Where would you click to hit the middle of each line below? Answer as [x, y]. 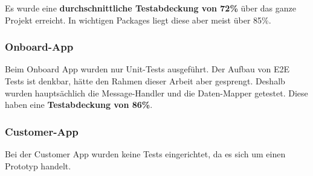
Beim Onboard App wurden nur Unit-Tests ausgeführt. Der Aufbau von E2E [147, 69]
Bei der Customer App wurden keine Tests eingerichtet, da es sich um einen [145, 154]
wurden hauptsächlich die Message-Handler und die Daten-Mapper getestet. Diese [156, 93]
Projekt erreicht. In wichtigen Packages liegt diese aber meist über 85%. [138, 20]
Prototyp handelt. [38, 165]
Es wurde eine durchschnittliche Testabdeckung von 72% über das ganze [150, 8]
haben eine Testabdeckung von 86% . [79, 105]
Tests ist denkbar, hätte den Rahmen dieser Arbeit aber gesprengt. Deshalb [145, 81]
